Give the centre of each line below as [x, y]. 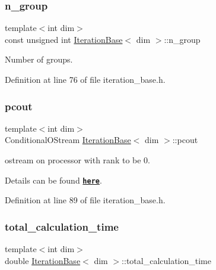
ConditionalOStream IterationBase [68, 140]
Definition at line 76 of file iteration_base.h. [85, 79]
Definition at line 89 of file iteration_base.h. [85, 200]
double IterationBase [43, 260]
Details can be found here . [53, 180]
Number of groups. [39, 59]
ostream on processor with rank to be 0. [77, 160]
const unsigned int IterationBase [64, 39]
